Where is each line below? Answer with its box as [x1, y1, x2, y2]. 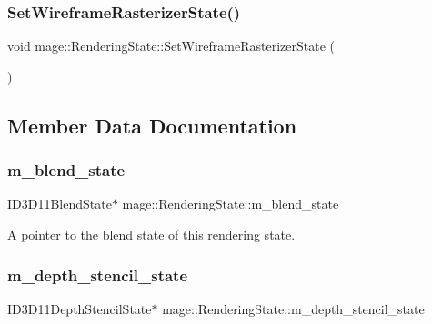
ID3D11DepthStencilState [7, 299, 152, 318]
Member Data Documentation [7, 111, 297, 139]
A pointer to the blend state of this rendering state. [7, 225, 296, 243]
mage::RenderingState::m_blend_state [122, 194, 339, 213]
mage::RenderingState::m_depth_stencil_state [162, 299, 425, 318]
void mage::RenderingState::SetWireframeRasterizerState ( [7, 36, 336, 55]
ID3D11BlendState [7, 194, 112, 213]
